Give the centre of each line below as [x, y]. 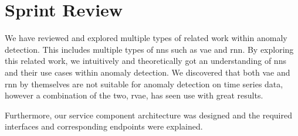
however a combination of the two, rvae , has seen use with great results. [134, 95]
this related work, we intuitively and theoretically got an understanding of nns [145, 61]
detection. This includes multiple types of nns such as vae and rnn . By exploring [149, 49]
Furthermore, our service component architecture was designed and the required [148, 115]
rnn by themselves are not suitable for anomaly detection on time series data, [144, 84]
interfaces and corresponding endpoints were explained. [104, 126]
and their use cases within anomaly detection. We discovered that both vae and [148, 72]
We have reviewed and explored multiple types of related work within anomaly [146, 38]
